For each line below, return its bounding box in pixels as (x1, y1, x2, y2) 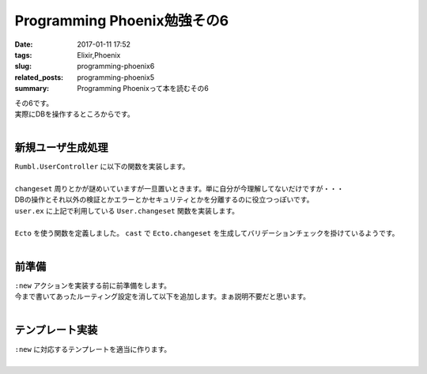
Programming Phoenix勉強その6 (14, 12, 229, 29)
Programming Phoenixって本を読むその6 (77, 84, 209, 93)
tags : (14, 50, 32, 59)
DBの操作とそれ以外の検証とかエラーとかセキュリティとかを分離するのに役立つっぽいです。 (14, 195, 314, 205)
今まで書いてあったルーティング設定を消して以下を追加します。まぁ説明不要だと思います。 (14, 292, 311, 301)
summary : (14, 84, 50, 93)
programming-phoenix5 (77, 72, 154, 82)
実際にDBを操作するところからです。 (14, 109, 134, 119)
